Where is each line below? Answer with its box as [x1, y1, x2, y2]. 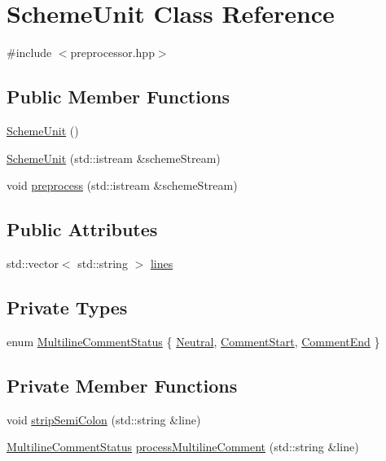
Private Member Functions [7, 372, 238, 397]
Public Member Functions [7, 84, 230, 109]
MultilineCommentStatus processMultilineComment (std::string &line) [7, 438, 359, 455]
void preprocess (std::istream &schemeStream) [7, 177, 238, 194]
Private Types [7, 294, 128, 319]
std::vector [7, 254, 59, 271]
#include [7, 44, 52, 61]
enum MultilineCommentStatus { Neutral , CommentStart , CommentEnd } [7, 332, 380, 349]
